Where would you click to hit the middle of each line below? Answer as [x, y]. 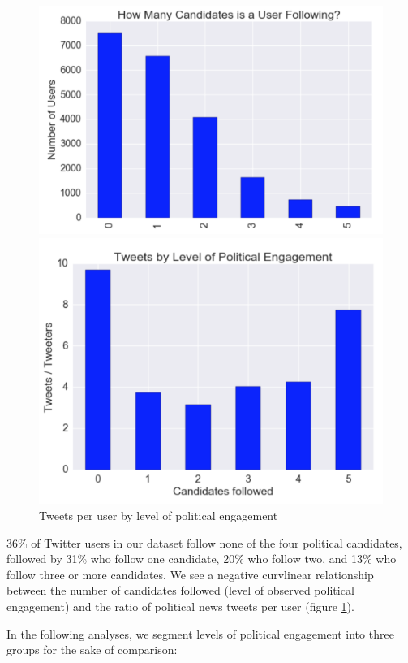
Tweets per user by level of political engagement [159, 516]
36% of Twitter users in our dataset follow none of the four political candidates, [204, 542]
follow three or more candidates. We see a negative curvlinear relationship [190, 574]
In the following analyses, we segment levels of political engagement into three [200, 633]
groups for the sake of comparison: [92, 650]
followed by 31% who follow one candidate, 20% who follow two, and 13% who [202, 559]
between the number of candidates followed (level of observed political [180, 590]
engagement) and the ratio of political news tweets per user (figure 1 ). [180, 606]
